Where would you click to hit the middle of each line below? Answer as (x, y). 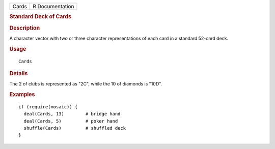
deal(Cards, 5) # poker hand (71, 121)
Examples (22, 95)
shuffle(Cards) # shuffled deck (75, 128)
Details (19, 73)
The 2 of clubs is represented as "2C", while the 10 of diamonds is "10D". (86, 84)
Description (25, 28)
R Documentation (53, 6)
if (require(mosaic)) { (48, 107)
